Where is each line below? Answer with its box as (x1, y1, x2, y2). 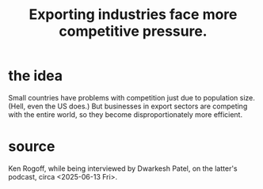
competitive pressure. (59, 22, 208, 40)
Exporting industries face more (29, 6, 238, 24)
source (8, 138, 55, 156)
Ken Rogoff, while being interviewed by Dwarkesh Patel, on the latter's (8, 164, 238, 173)
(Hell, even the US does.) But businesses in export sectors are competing (8, 101, 248, 111)
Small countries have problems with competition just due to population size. (8, 93, 256, 102)
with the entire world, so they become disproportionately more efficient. (8, 109, 243, 119)
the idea (8, 67, 63, 85)
